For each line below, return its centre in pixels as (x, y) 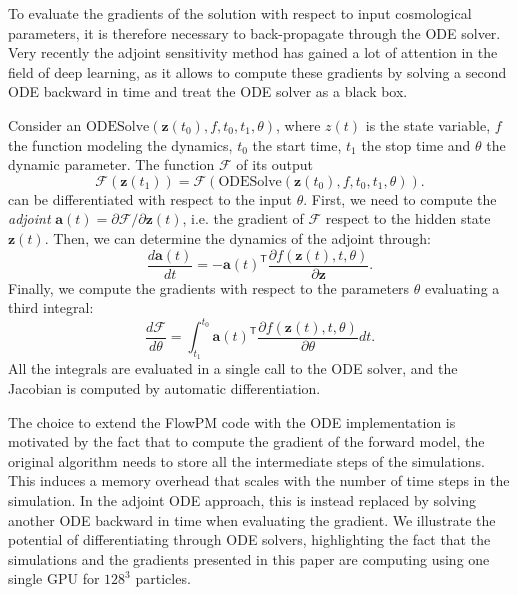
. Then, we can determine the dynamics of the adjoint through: (238, 237)
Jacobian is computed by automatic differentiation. (164, 388)
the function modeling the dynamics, (120, 144)
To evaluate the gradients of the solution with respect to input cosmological (240, 13)
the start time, (297, 144)
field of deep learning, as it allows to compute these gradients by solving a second (257, 71)
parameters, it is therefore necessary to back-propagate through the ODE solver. (254, 32)
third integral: (51, 307)
